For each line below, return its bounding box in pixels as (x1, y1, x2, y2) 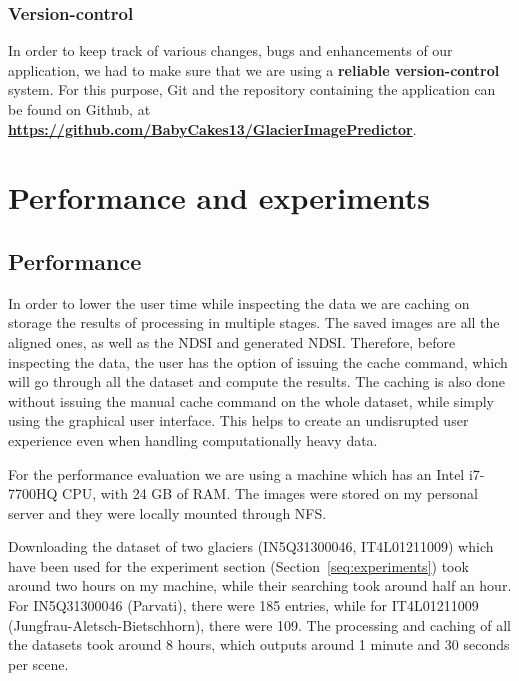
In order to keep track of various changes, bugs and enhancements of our (8, 40, 453, 61)
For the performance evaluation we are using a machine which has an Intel (8, 463, 465, 484)
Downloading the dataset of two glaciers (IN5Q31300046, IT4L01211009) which (8, 536, 494, 557)
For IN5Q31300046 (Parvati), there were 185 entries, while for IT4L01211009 (8, 595, 479, 616)
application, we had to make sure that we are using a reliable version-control (8, 59, 500, 80)
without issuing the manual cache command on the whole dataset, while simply (8, 390, 495, 411)
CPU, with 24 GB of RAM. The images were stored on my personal (62, 483, 478, 504)
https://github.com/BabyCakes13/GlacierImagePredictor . (8, 118, 417, 139)
